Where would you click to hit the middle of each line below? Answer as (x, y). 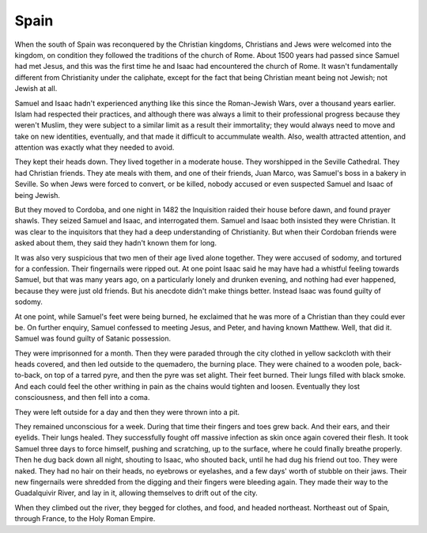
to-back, (28, 375)
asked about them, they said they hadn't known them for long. (116, 243)
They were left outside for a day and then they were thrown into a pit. (127, 412)
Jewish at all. (36, 89)
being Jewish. (38, 195)
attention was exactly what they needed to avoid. (94, 147)
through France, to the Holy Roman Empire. (85, 519)
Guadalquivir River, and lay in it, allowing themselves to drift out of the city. (136, 493)
